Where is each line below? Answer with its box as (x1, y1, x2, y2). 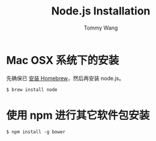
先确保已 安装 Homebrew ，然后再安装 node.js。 (6, 74, 125, 82)
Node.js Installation (51, 4, 151, 18)
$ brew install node (6, 86, 58, 93)
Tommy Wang (83, 24, 118, 31)
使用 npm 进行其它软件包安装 (6, 108, 150, 122)
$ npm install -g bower (6, 128, 66, 135)
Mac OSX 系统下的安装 (6, 53, 119, 67)
